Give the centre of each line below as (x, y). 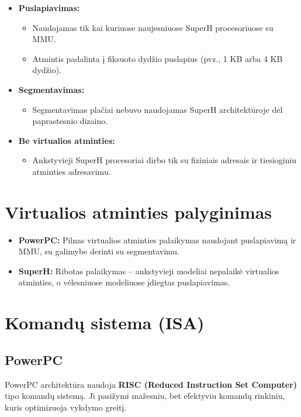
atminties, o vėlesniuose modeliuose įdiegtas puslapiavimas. (124, 282)
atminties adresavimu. (72, 171)
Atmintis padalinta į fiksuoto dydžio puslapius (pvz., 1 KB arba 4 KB (158, 58)
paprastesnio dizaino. (70, 121)
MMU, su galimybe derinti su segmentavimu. (99, 251)
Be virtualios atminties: (67, 140)
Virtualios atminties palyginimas (139, 211)
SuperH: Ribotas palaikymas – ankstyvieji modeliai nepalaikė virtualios (149, 270)
